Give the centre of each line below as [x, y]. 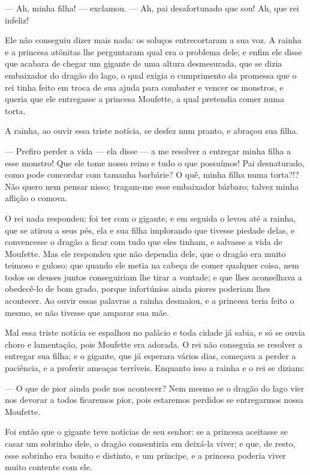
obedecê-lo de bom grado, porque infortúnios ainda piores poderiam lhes [138, 289]
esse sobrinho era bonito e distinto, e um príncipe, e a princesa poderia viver [145, 455]
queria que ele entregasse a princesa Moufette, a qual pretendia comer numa [145, 99]
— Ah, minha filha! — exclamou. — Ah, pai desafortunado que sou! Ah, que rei [152, 8]
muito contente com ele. [49, 467]
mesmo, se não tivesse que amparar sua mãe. [87, 312]
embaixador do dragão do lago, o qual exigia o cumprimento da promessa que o [151, 75]
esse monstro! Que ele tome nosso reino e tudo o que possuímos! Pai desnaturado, [155, 162]
